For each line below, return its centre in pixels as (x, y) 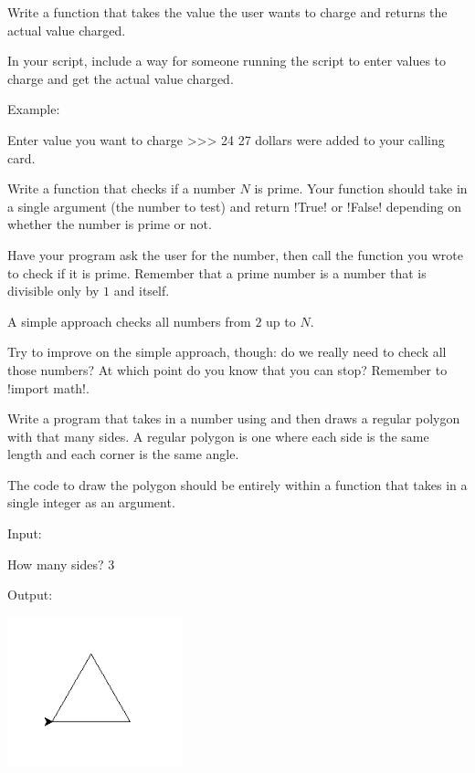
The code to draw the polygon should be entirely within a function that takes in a (237, 484)
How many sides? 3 (61, 564)
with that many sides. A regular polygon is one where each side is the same (218, 436)
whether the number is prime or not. (110, 224)
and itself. (142, 291)
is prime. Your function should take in (361, 188)
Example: (34, 109)
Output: (30, 595)
